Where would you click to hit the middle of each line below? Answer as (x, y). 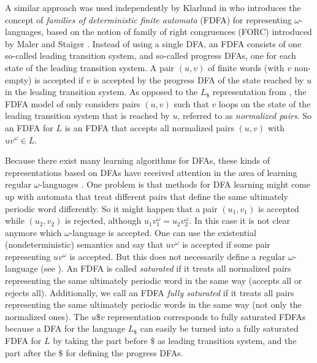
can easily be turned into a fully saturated (219, 328)
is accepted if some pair (226, 244)
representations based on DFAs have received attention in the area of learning (151, 172)
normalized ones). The (47, 316)
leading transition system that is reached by (87, 116)
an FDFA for (29, 127)
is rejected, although (103, 220)
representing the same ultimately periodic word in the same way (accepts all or (154, 281)
